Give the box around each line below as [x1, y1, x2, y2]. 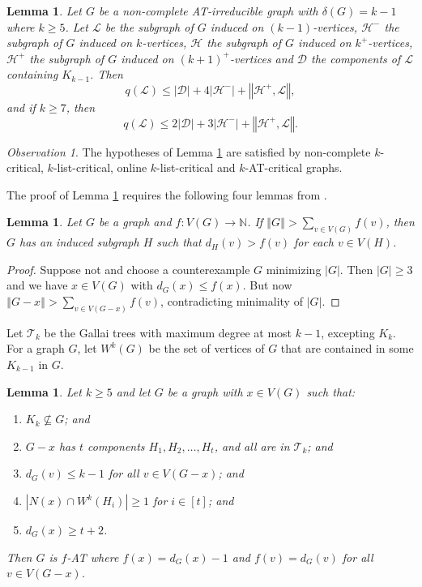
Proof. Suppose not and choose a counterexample [6, 260, 250, 277]
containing [6, 66, 58, 83]
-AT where [66, 548, 119, 565]
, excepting [321, 323, 375, 341]
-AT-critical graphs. [245, 159, 343, 176]
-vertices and [229, 49, 293, 66]
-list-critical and [156, 159, 236, 176]
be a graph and [98, 213, 172, 230]
